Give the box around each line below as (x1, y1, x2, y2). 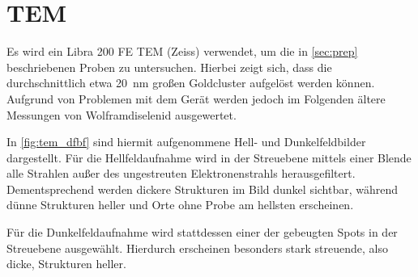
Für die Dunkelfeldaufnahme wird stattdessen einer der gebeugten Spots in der (6, 224, 398, 241)
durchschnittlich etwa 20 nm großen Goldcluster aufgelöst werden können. (6, 74, 375, 91)
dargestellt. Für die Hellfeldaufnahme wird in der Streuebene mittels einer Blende (6, 149, 412, 166)
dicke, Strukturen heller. (6, 255, 126, 272)
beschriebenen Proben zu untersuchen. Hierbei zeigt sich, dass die (6, 58, 332, 75)
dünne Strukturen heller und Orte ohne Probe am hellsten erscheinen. (6, 196, 354, 213)
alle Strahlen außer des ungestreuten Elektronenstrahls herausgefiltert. (6, 165, 356, 182)
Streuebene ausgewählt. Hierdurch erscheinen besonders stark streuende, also (6, 239, 388, 256)
